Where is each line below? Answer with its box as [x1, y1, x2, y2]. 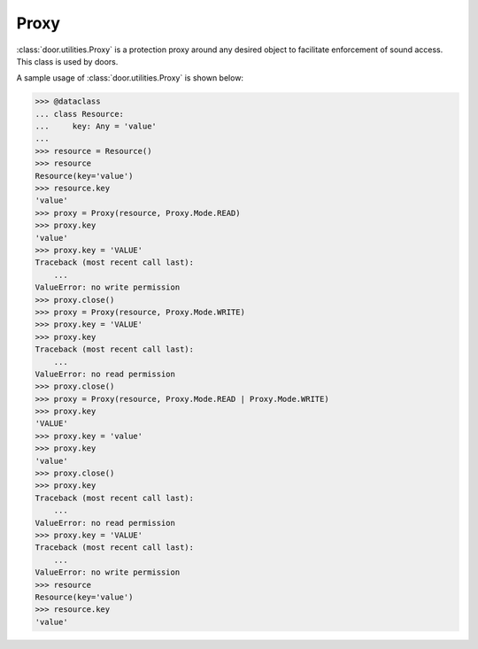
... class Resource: [35, 109, 124, 119]
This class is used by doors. [16, 56, 119, 66]
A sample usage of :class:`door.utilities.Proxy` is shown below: [16, 73, 243, 83]
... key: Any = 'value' [35, 121, 157, 132]
